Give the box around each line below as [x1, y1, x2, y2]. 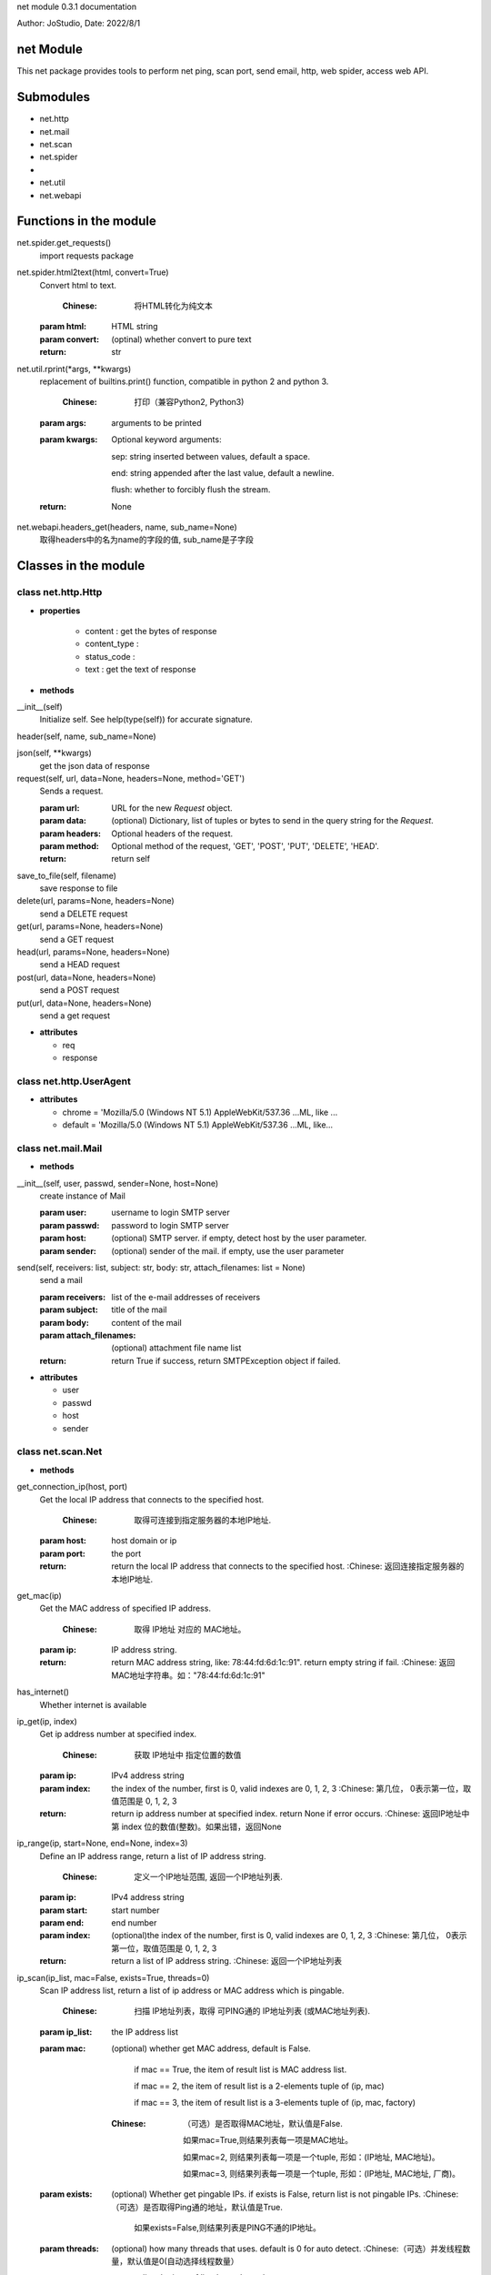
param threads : [39, 2243, 100, 2254]
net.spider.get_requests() [16, 238, 112, 248]
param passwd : [39, 1219, 100, 1230]
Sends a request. [39, 785, 104, 796]
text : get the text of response [85, 664, 196, 675]
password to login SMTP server [111, 1219, 229, 1230]
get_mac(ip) [16, 1590, 63, 1601]
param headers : [39, 828, 102, 839]
